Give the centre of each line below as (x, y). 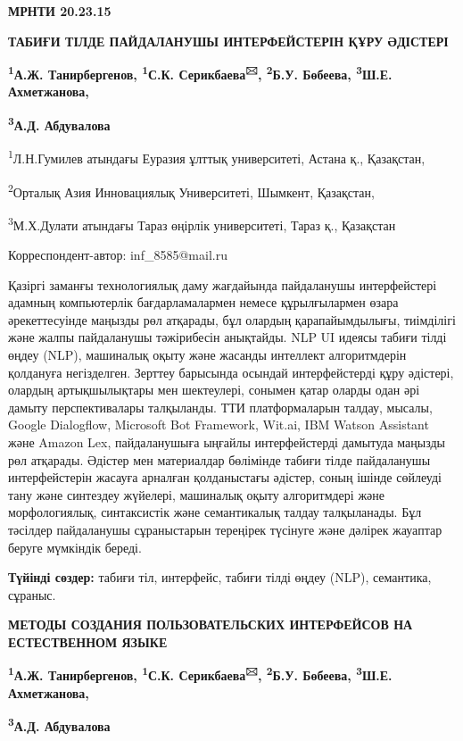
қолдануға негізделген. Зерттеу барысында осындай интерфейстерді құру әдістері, (231, 372)
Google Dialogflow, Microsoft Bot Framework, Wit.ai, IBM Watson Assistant (219, 425)
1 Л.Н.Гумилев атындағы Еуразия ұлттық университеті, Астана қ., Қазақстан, (217, 157)
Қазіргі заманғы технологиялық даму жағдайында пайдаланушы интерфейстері (223, 284)
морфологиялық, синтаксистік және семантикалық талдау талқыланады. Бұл (215, 512)
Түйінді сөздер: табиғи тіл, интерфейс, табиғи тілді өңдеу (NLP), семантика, (220, 577)
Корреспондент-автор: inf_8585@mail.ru (118, 255)
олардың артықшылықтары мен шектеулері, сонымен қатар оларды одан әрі (214, 390)
